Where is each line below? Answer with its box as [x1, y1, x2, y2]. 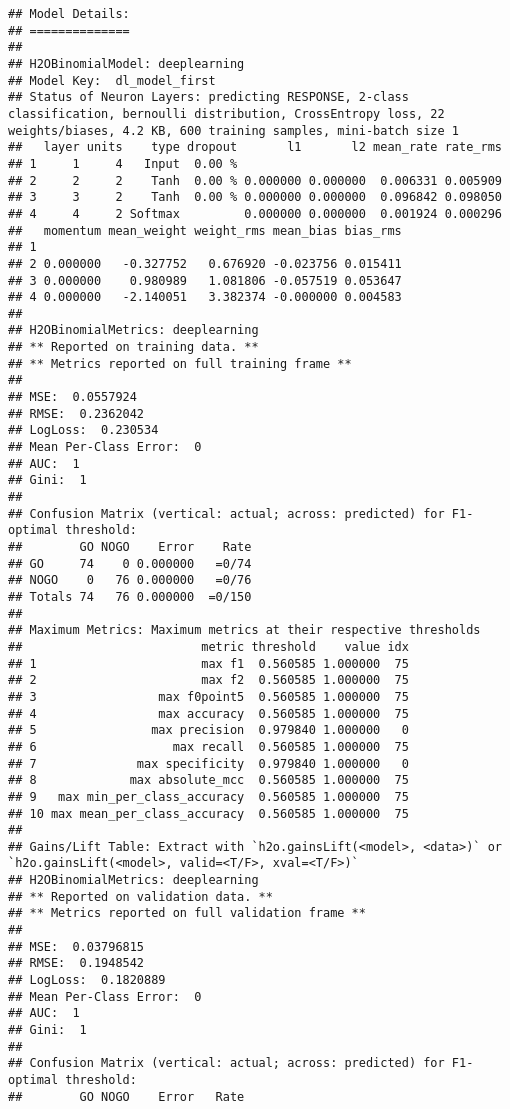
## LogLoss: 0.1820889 [8, 973, 166, 988]
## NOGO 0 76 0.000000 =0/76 [8, 573, 252, 588]
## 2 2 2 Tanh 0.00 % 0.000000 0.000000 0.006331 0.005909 [8, 173, 502, 188]
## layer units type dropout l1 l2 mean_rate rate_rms [8, 140, 502, 155]
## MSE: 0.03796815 [8, 939, 145, 954]
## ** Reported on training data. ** [8, 340, 259, 355]
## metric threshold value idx [8, 639, 409, 654]
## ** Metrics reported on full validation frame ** [8, 906, 366, 921]
